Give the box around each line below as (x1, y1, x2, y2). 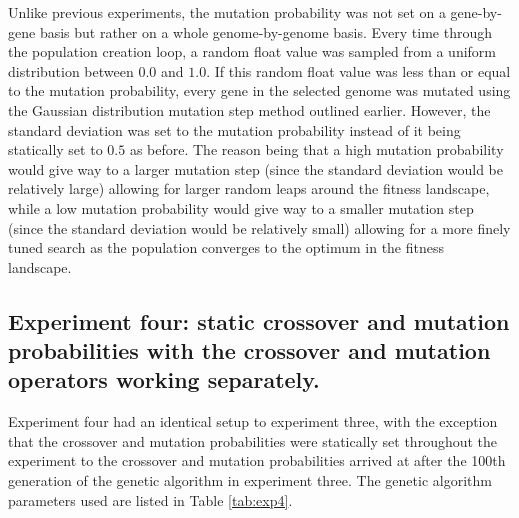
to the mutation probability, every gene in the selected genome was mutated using (8, 80, 511, 101)
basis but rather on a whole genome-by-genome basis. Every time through (39, 21, 493, 42)
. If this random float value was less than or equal (206, 60, 511, 81)
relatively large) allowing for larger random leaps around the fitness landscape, (8, 178, 490, 199)
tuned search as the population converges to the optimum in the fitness (8, 237, 445, 258)
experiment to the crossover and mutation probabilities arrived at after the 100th (8, 450, 506, 471)
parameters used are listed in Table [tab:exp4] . (8, 489, 293, 510)
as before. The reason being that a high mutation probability (129, 139, 504, 160)
